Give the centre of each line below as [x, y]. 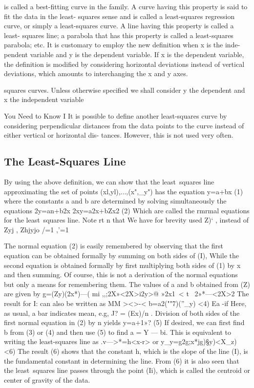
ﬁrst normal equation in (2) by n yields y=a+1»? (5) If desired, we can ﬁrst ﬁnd [124, 322]
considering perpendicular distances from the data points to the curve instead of [124, 125]
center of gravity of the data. [47, 379]
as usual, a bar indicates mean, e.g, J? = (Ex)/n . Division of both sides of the [122, 313]
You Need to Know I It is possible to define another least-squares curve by [116, 115]
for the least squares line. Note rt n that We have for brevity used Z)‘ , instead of [127, 220]
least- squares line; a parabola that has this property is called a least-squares [119, 35]
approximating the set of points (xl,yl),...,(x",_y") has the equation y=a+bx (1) [124, 191]
